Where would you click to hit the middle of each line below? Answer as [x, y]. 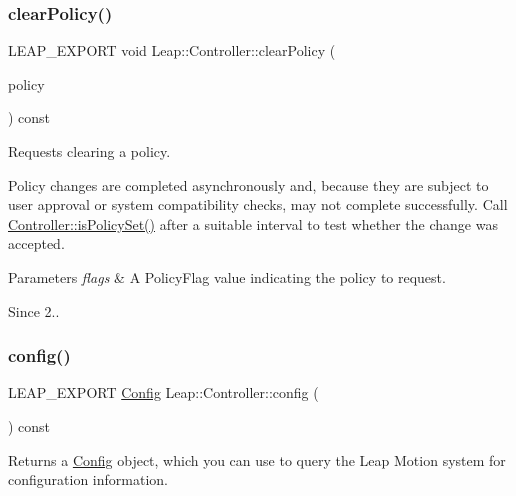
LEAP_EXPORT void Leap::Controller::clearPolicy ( [172, 50]
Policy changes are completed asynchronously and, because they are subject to [248, 184]
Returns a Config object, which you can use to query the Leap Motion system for [257, 459]
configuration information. [88, 479]
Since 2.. [34, 310]
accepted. [36, 243]
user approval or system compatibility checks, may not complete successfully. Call [258, 204]
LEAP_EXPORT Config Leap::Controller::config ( [163, 392]
